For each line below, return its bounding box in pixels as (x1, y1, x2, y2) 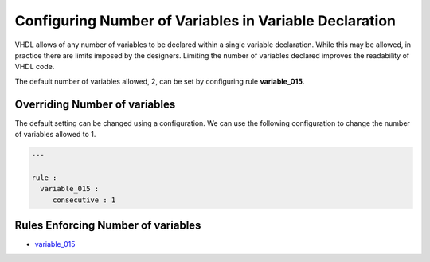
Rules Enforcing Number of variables (14, 218, 201, 232)
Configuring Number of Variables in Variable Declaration (14, 12, 397, 29)
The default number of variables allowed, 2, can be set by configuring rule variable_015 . (14, 76, 305, 86)
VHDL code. (14, 62, 55, 72)
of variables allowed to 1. (14, 130, 96, 139)
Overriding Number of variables (14, 97, 176, 111)
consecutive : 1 (52, 195, 116, 205)
